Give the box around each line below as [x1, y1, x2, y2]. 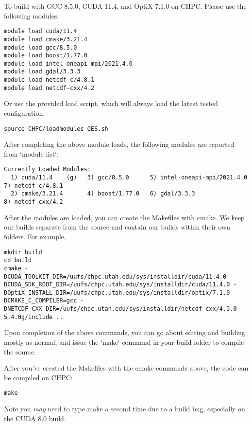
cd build [4, 257, 32, 264]
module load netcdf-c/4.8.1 [4, 76, 95, 84]
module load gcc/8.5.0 [4, 44, 77, 51]
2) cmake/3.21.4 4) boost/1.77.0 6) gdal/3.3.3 [11, 190, 195, 197]
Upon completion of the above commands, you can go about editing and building [4, 327, 246, 337]
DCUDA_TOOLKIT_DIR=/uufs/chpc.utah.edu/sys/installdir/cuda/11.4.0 [4, 273, 227, 280]
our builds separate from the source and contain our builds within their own [4, 222, 231, 232]
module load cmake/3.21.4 [4, 35, 87, 43]
